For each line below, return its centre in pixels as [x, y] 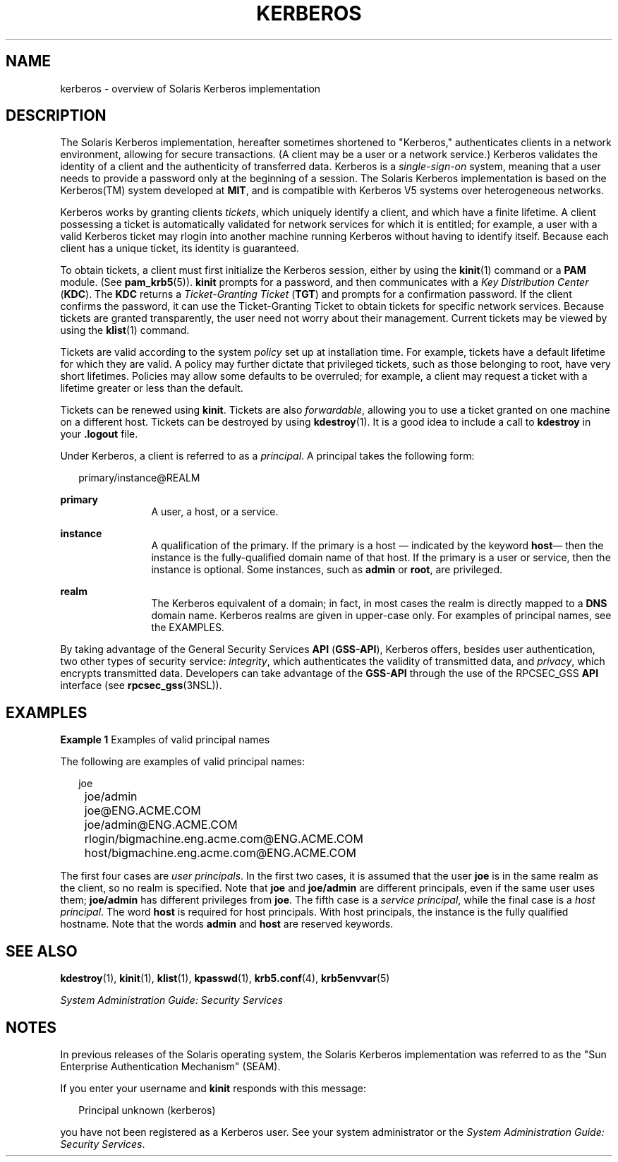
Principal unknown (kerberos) [147, 1110]
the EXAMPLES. [188, 628]
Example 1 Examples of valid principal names [165, 740]
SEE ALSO [42, 951]
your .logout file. [99, 434]
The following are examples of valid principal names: [182, 762]
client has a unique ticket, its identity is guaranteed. [180, 248]
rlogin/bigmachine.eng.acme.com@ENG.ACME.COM [224, 839]
